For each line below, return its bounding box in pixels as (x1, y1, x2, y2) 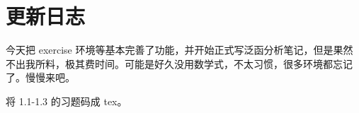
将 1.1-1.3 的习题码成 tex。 (6, 93, 127, 108)
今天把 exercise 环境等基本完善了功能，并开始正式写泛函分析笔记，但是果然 (6, 42, 353, 57)
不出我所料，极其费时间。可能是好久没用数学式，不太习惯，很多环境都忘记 (6, 56, 353, 71)
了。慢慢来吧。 (6, 70, 75, 85)
